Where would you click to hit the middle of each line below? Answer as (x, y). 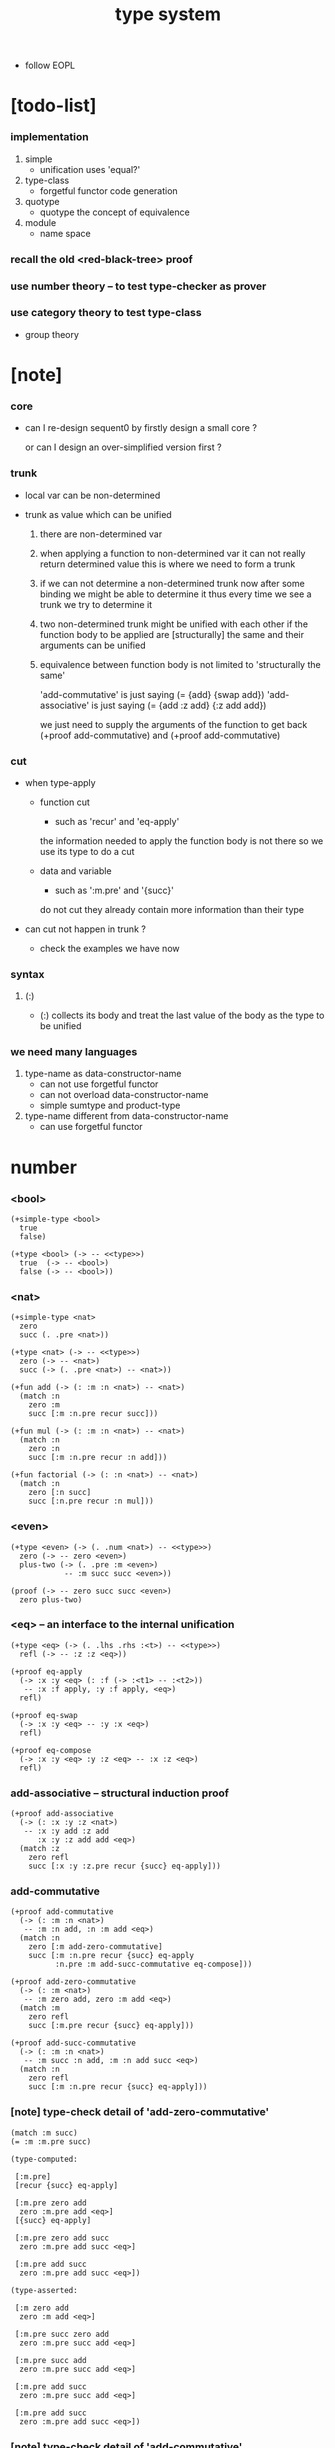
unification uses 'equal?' (90, 169)
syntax (27, 974)
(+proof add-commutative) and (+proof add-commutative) (160, 735)
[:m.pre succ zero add (62, 2334)
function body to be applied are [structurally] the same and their (172, 634)
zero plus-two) (51, 1599)
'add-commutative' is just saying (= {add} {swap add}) (152, 694)
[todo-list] (53, 105)
